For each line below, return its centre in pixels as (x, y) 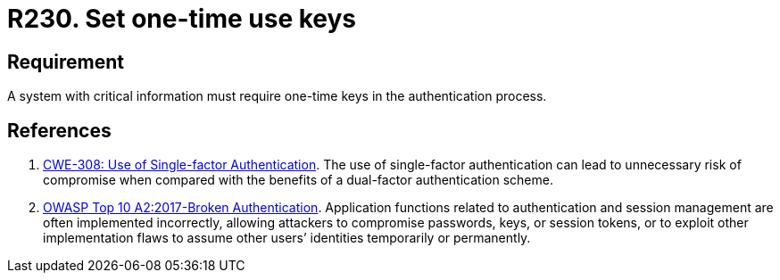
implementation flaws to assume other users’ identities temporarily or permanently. (287, 238)
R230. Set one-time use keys (182, 19)
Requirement (66, 62)
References (59, 130)
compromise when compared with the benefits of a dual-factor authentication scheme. (298, 180)
